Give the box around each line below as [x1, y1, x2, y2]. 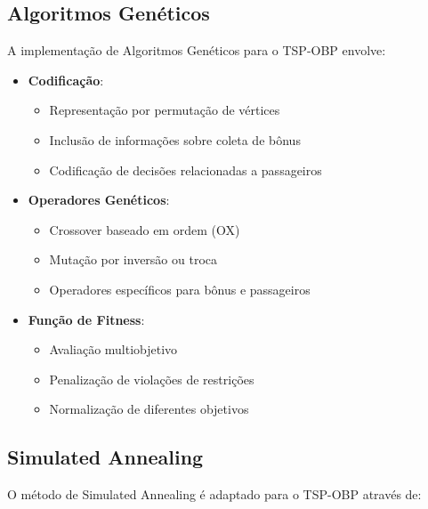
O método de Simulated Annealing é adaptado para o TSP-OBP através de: [7, 485, 422, 504]
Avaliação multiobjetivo [49, 340, 178, 359]
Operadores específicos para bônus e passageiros [49, 279, 311, 298]
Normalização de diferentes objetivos [49, 400, 249, 418]
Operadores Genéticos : [28, 190, 170, 209]
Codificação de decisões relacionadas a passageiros [49, 160, 322, 179]
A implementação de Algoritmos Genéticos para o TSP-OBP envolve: [7, 41, 386, 60]
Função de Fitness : [28, 310, 145, 328]
